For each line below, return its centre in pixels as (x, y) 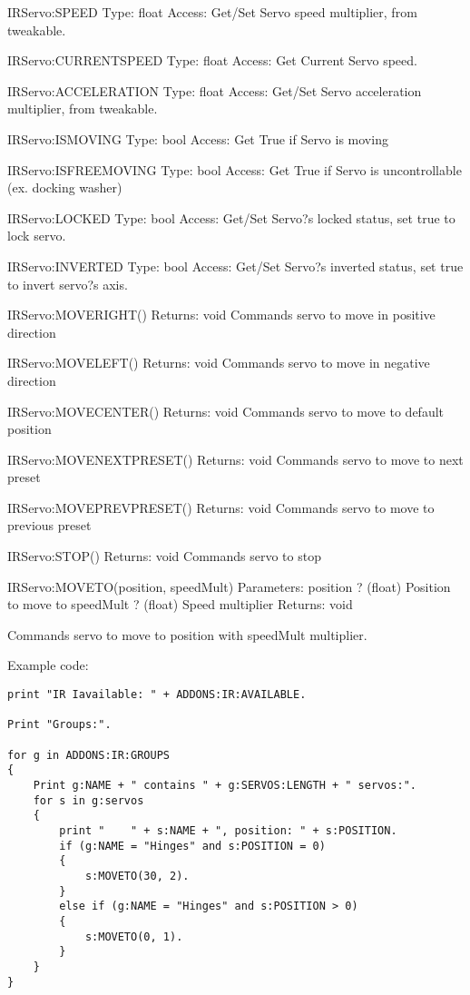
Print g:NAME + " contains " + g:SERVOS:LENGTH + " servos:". (225, 785)
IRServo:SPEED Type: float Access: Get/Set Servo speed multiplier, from (212, 12)
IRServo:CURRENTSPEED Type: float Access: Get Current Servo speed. (212, 60)
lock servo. (37, 236)
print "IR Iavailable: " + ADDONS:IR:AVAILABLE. (157, 695)
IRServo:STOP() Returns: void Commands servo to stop (164, 556)
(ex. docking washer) (65, 187)
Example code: (48, 665)
